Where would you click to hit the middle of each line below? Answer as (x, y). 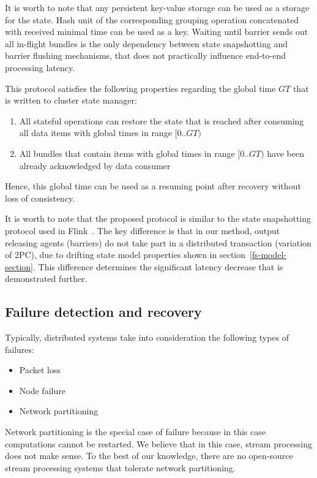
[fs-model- (268, 255)
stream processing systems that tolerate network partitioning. (120, 467)
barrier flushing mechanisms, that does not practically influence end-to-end (145, 55)
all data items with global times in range (95, 133)
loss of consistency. (40, 198)
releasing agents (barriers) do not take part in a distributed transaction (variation (158, 242)
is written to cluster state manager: (71, 100)
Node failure (42, 390)
